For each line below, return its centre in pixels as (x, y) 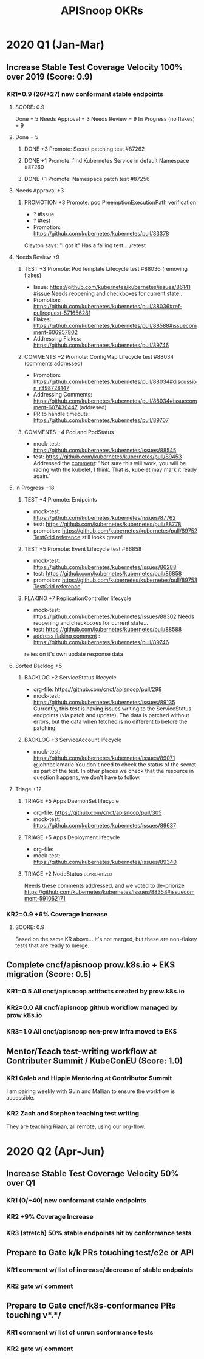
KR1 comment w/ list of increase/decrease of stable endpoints (100, 1270)
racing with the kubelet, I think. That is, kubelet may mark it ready (115, 469)
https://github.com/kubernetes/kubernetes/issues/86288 (105, 567)
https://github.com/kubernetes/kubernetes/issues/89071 (104, 758)
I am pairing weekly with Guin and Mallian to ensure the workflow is (90, 1091)
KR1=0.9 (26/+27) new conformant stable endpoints (85, 94)
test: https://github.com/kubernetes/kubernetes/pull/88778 (107, 524)
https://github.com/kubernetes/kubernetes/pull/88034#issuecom (115, 401)
